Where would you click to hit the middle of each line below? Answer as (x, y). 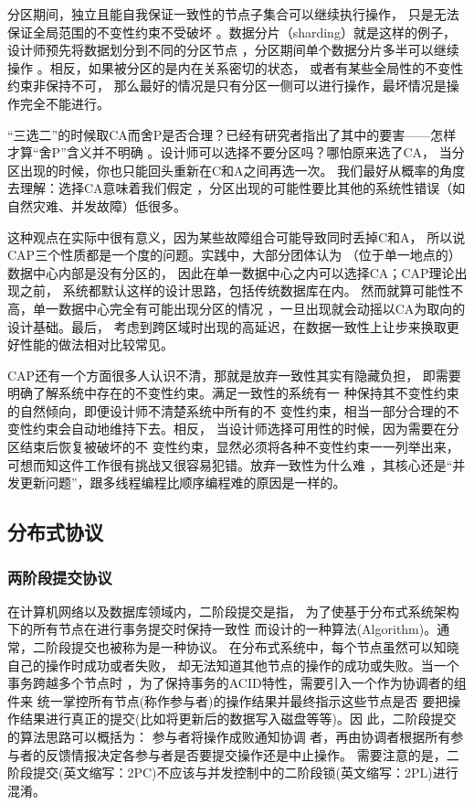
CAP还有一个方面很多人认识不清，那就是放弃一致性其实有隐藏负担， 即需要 (234, 375)
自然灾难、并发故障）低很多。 (97, 205)
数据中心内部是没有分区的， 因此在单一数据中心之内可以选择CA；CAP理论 (231, 272)
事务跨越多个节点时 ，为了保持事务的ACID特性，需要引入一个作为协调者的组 (237, 683)
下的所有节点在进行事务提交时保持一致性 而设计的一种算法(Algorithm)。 (222, 629)
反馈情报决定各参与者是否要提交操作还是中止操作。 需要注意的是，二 (252, 754)
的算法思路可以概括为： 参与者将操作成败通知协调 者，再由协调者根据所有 (229, 736)
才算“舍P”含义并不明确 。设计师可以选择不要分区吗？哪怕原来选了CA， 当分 (236, 152)
